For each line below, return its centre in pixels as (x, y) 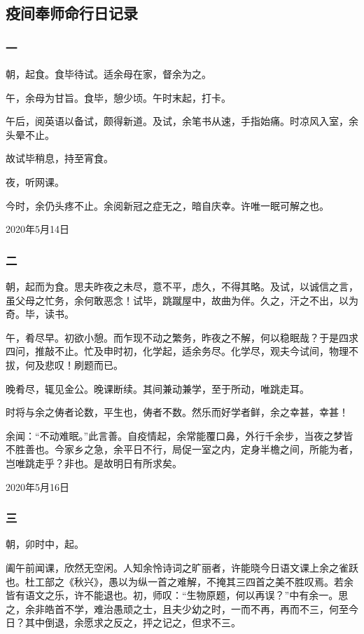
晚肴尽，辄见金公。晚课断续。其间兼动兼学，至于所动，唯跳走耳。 (157, 388)
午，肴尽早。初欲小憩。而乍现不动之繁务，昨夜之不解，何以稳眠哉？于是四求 (182, 337)
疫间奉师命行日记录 (72, 13)
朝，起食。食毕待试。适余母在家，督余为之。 (108, 74)
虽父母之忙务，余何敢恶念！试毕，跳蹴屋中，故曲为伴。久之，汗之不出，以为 (182, 300)
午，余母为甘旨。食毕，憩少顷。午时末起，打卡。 (118, 97)
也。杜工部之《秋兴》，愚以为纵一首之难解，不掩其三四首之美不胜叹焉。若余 (180, 581)
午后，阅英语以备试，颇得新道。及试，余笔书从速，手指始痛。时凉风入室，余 (182, 121)
